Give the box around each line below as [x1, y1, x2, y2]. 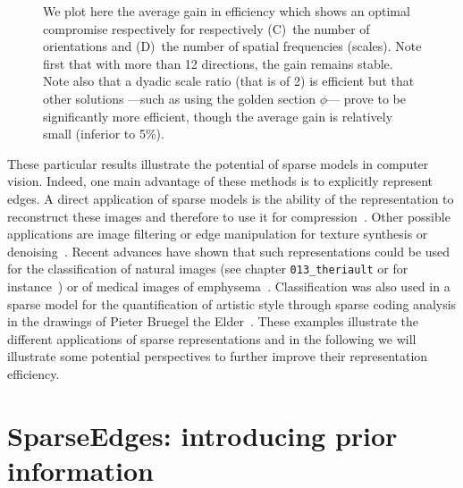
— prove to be [327, 88, 406, 107]
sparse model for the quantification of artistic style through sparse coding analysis [7, 294, 457, 313]
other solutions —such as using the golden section [43, 88, 316, 107]
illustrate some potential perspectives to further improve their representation [7, 347, 428, 366]
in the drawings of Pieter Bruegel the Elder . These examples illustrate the [7, 312, 418, 331]
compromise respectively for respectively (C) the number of [43, 19, 370, 38]
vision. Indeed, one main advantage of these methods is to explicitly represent [7, 172, 434, 190]
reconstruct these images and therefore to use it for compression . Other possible [7, 206, 450, 225]
